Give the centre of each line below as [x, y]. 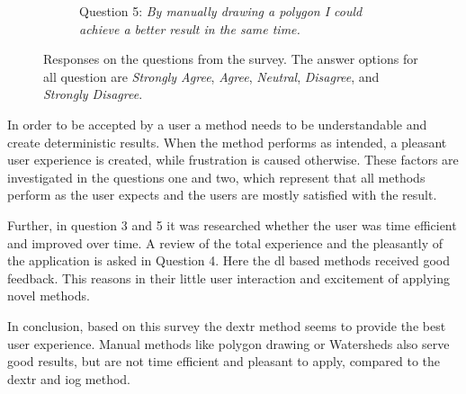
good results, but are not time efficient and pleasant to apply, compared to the [224, 361]
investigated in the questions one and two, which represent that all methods [216, 177]
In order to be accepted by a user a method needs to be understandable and [217, 124]
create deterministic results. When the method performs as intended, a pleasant [227, 142]
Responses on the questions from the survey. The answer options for [231, 59]
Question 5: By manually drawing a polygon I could [221, 11]
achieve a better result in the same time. [190, 28]
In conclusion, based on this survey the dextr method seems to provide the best [227, 325]
